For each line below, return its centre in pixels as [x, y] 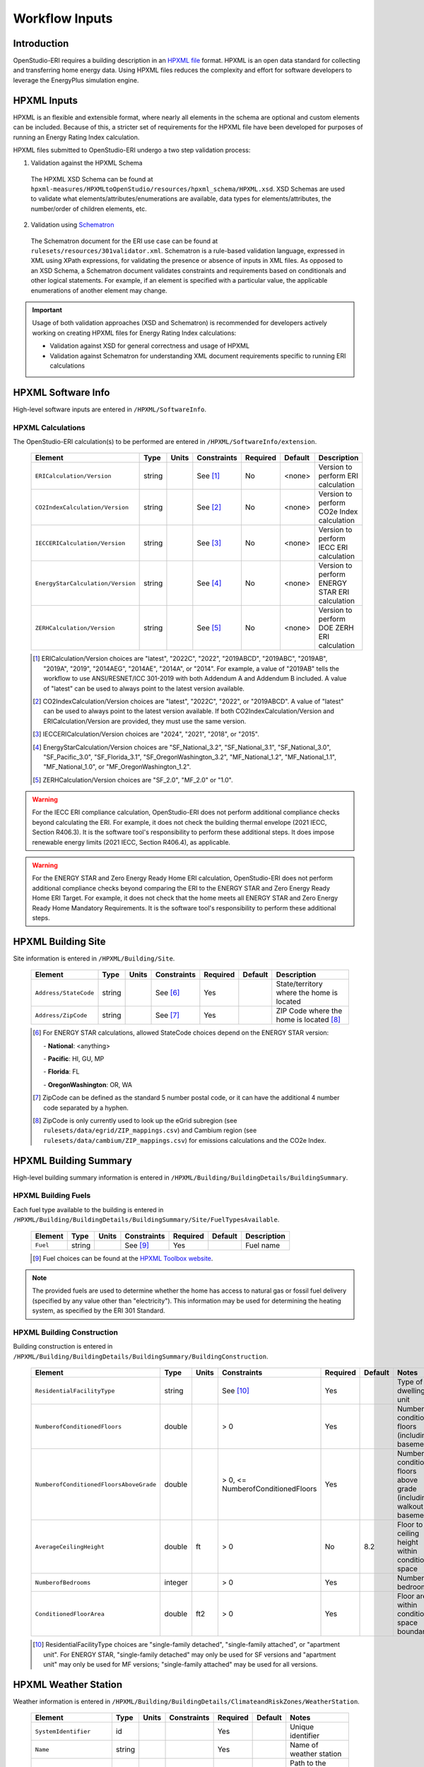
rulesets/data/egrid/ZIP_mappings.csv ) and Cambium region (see [150, 1130]
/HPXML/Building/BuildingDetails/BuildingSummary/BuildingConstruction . [141, 1356]
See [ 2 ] [209, 507]
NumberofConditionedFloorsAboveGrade [96, 1484]
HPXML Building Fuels [52, 1196]
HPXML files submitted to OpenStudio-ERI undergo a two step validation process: [132, 150]
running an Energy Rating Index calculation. [76, 137]
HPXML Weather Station [68, 1685]
